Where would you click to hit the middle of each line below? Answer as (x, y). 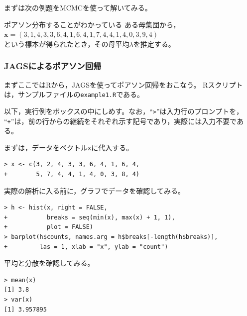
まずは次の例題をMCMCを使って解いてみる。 (78, 7)
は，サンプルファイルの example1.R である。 (74, 94)
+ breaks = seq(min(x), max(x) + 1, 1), (90, 217)
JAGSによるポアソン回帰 (53, 66)
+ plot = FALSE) (49, 227)
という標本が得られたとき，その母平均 (67, 44)
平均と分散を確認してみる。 (49, 263)
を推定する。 (154, 44)
